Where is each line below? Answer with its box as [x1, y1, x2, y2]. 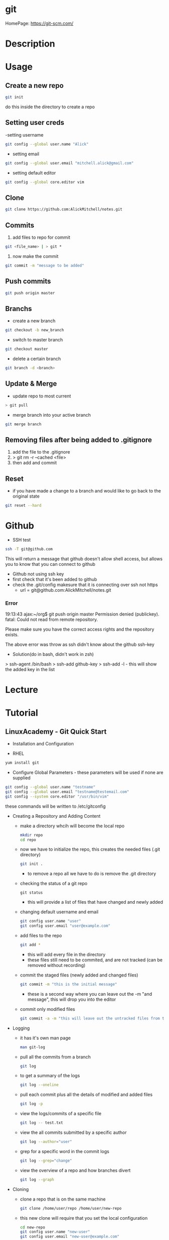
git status [20, 890, 43, 896]
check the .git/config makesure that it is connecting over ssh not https [12, 582, 158, 588]
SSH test [12, 537, 31, 543]
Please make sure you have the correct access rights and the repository [5, 626, 154, 632]
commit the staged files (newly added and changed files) [20, 972, 138, 978]
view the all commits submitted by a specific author [20, 1129, 127, 1136]
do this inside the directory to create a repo [5, 104, 95, 110]
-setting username [5, 131, 44, 138]
